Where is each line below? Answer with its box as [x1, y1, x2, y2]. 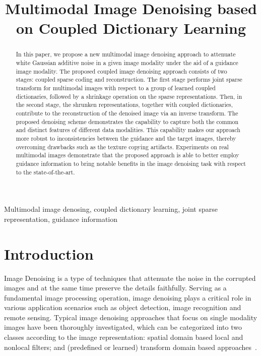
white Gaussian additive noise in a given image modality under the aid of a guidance [16, 58, 238, 67]
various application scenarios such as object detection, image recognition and [4, 302, 241, 313]
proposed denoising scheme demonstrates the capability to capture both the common [16, 117, 239, 126]
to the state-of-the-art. [16, 167, 75, 176]
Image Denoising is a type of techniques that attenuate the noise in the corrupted [4, 272, 256, 283]
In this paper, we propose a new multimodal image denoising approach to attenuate [16, 50, 236, 58]
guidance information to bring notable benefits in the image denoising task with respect [16, 159, 246, 167]
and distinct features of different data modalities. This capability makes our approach [16, 126, 240, 134]
